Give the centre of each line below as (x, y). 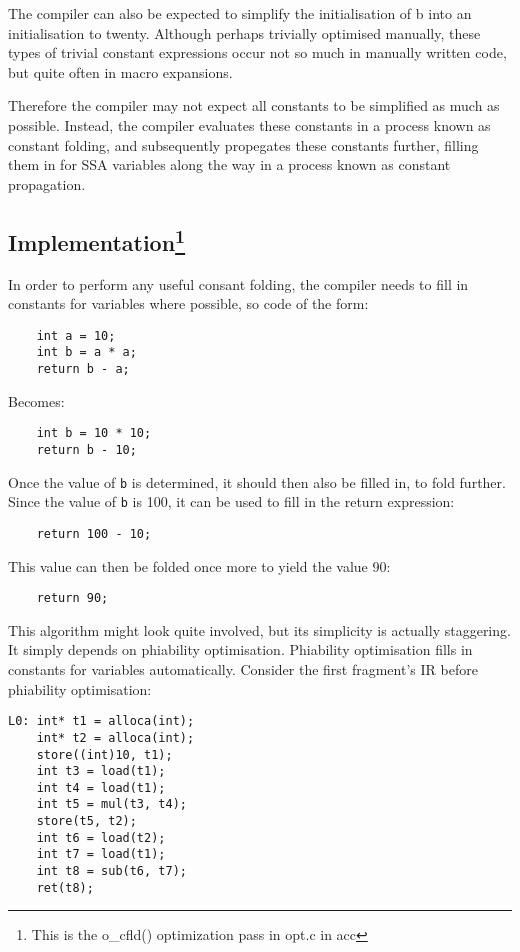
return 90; (72, 598)
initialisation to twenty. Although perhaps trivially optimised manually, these (244, 32)
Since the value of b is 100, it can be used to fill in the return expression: (231, 501)
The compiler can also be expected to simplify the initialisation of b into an (240, 13)
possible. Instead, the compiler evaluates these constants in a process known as (249, 124)
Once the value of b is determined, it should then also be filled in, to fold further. (257, 481)
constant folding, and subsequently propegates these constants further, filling (243, 144)
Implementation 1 (97, 239)
